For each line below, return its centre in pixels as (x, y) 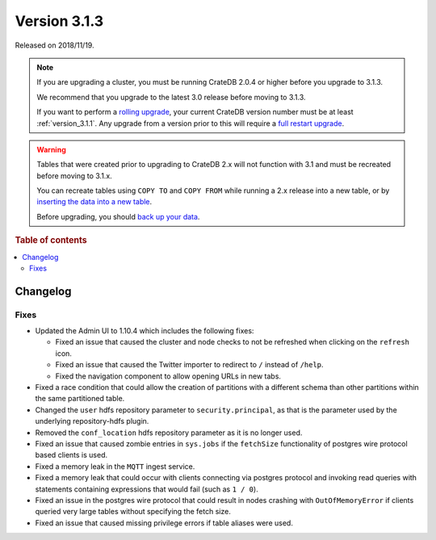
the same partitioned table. (80, 399)
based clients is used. (71, 455)
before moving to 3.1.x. (74, 176)
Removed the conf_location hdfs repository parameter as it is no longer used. (169, 433)
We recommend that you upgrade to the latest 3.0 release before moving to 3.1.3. (171, 97)
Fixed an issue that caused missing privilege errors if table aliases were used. (164, 523)
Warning (51, 149)
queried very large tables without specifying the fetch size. (133, 512)
